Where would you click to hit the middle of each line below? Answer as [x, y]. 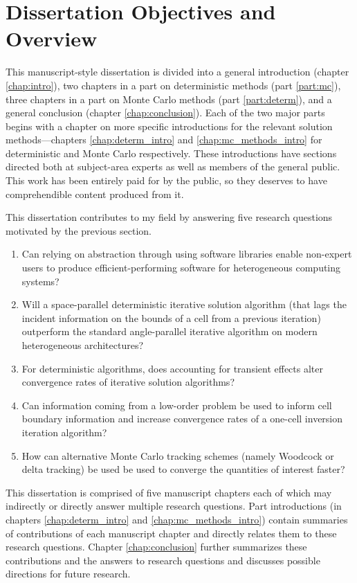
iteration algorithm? [64, 432]
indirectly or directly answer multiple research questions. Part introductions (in [174, 506]
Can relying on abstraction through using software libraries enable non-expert [187, 254]
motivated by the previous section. [79, 230]
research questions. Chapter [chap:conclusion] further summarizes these [156, 547]
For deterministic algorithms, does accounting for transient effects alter [172, 368]
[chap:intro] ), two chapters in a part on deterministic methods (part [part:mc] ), [173, 85]
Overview [52, 38]
